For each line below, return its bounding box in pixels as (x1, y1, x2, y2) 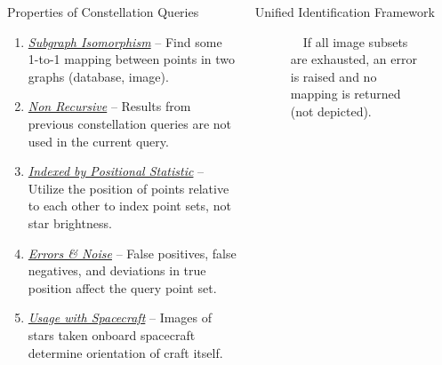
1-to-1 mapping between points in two (28, 50, 236, 68)
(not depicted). (290, 101, 372, 120)
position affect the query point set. (28, 278, 217, 297)
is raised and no (290, 67, 377, 85)
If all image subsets (302, 32, 408, 51)
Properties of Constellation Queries (7, 3, 199, 20)
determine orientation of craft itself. (28, 343, 223, 361)
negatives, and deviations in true (28, 261, 206, 280)
